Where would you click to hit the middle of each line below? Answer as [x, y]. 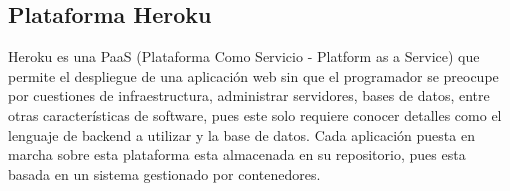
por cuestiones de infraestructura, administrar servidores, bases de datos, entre [249, 95]
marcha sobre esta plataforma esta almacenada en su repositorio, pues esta [237, 154]
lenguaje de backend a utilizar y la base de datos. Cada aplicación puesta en [241, 134]
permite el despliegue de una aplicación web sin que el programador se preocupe [253, 75]
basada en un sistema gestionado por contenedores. [164, 173]
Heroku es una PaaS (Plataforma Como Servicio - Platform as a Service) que [244, 56]
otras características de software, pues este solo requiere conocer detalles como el [255, 114]
